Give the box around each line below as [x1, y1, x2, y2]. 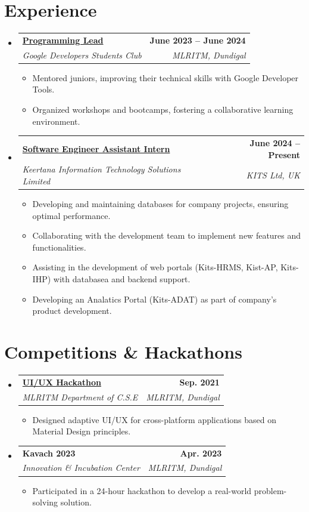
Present [268, 148, 300, 161]
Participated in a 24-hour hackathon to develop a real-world [32, 484, 252, 496]
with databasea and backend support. [53, 273, 191, 285]
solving [32, 496, 58, 508]
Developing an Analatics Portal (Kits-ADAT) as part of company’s [32, 292, 277, 305]
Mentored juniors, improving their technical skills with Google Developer [32, 71, 299, 84]
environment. [32, 115, 80, 127]
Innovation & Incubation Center [22, 461, 140, 474]
